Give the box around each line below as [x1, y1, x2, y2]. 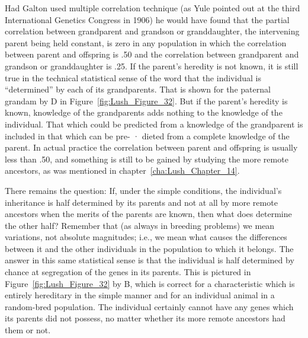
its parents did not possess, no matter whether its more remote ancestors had [5, 312, 285, 324]
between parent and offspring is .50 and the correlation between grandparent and [5, 48, 299, 60]
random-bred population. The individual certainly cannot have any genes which [5, 300, 294, 313]
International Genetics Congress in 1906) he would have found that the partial [5, 13, 290, 25]
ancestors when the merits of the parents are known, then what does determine [5, 208, 292, 220]
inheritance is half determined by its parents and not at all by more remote [5, 196, 278, 208]
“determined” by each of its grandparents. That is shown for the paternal [5, 83, 271, 95]
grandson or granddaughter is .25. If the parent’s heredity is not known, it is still [5, 59, 299, 72]
